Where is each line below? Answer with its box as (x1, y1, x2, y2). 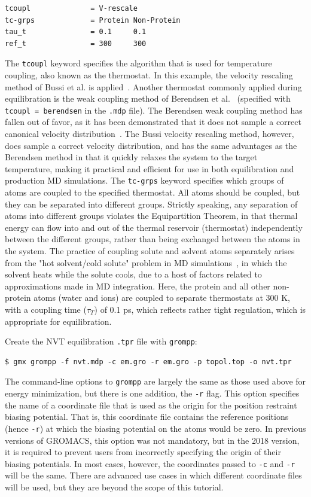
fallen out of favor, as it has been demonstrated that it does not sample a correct (5, 115, 301, 128)
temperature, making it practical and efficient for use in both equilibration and (5, 162, 294, 175)
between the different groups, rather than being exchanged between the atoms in (5, 233, 300, 245)
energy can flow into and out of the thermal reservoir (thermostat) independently (5, 221, 303, 233)
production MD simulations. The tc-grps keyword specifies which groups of (5, 174, 284, 187)
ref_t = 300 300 (5, 39, 147, 48)
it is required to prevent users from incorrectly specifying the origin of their (5, 446, 281, 458)
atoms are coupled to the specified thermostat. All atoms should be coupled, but (5, 186, 300, 199)
